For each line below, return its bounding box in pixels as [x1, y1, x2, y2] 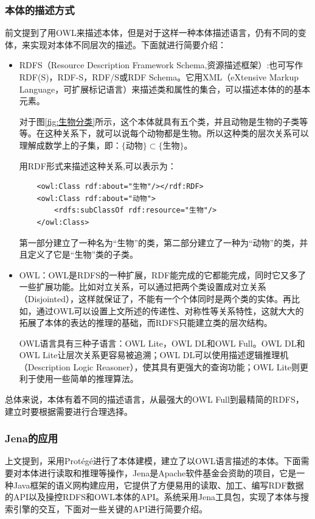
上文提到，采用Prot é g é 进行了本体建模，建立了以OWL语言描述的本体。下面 [5, 454, 301, 467]
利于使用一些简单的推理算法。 [19, 372, 139, 385]
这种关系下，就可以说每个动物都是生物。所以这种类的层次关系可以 [44, 127, 309, 139]
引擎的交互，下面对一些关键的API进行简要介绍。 [13, 502, 208, 515]
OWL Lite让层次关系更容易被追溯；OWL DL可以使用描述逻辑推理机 [19, 348, 289, 361]
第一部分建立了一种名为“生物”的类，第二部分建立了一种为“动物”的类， [19, 236, 300, 249]
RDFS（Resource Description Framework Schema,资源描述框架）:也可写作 [19, 58, 303, 71]
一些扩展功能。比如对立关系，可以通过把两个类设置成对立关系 [19, 280, 266, 293]
